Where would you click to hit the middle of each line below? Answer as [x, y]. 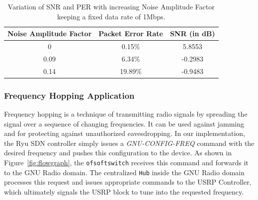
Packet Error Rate [131, 33]
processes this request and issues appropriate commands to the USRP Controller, [128, 182]
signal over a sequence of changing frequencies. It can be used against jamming [124, 123]
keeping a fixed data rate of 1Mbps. [111, 16]
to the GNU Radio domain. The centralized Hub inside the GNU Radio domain [124, 172]
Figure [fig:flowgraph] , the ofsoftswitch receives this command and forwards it [126, 162]
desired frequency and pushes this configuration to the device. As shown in [118, 153]
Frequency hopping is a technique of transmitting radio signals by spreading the [126, 114]
